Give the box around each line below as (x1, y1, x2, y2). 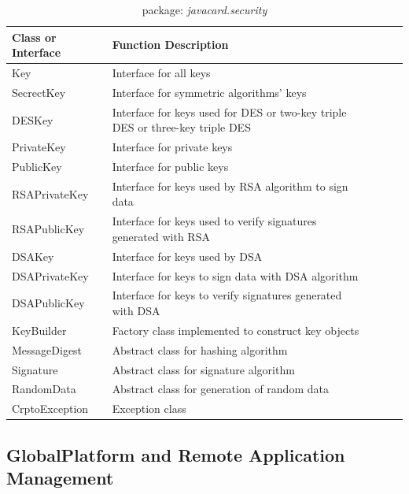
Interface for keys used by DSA (112, 247, 263, 264)
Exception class (112, 400, 186, 417)
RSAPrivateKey (12, 185, 89, 202)
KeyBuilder (12, 321, 67, 338)
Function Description (112, 36, 229, 53)
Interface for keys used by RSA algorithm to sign (112, 177, 348, 194)
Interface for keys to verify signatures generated (112, 287, 342, 303)
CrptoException (12, 400, 89, 417)
